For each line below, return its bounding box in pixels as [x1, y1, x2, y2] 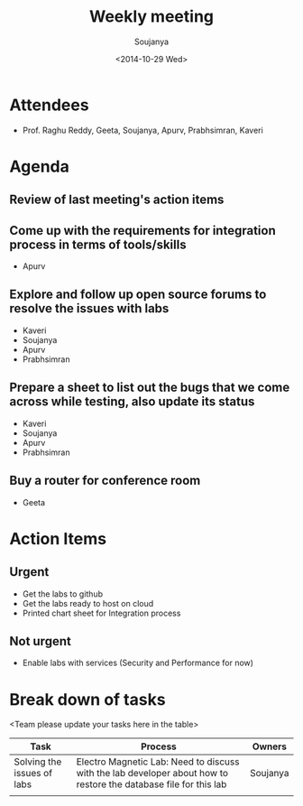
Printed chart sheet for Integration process [22, 607, 181, 618]
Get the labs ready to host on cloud [22, 598, 154, 608]
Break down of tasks [9, 689, 166, 709]
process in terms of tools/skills [9, 236, 187, 252]
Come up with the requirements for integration [9, 223, 277, 238]
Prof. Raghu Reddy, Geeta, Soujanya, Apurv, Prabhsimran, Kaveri [22, 125, 263, 135]
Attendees [9, 95, 89, 115]
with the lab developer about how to [76, 767, 228, 780]
